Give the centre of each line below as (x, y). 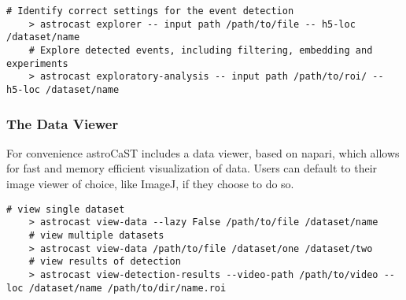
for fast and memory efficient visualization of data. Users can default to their (192, 168)
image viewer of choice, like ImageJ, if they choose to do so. (150, 183)
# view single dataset (66, 209)
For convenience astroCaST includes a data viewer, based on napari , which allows (203, 152)
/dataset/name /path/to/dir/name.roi (127, 288)
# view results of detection (105, 262)
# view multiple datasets (96, 235)
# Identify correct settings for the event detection (150, 11)
